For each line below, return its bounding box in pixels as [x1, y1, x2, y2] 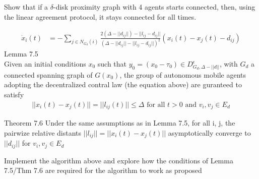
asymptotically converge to [168, 127, 251, 138]
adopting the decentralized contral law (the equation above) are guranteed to [4, 79, 242, 90]
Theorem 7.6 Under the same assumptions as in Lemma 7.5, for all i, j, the [4, 117, 235, 128]
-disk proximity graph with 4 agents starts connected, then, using [53, 2, 255, 12]
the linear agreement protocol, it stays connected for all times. [4, 11, 197, 22]
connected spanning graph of [4, 69, 93, 80]
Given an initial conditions [4, 58, 86, 69]
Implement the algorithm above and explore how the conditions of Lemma [4, 155, 233, 165]
